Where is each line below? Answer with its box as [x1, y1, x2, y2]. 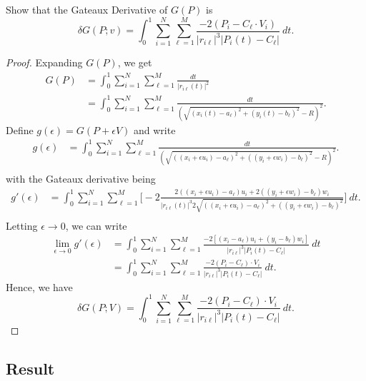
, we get [117, 55, 152, 70]
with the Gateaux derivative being [6, 171, 156, 186]
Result [6, 357, 55, 380]
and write [133, 122, 176, 137]
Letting [6, 218, 38, 233]
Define [6, 122, 34, 137]
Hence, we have [6, 279, 73, 294]
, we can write [65, 218, 127, 233]
